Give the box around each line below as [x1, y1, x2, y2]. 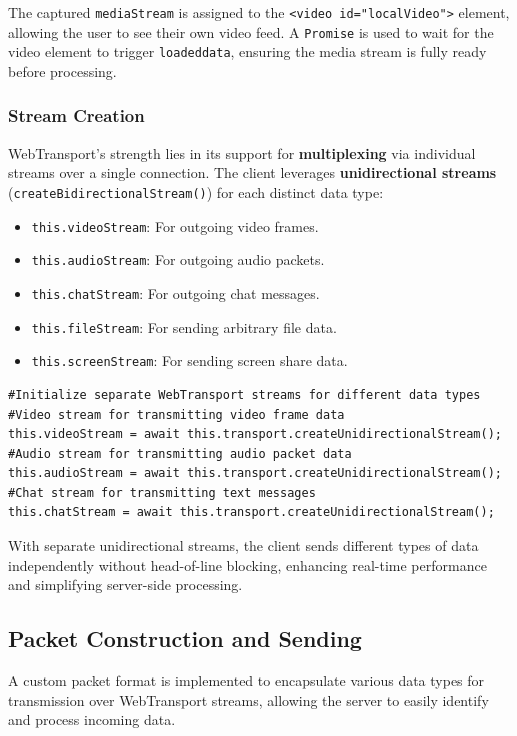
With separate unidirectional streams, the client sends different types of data [8, 535, 479, 556]
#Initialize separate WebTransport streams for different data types [8, 387, 481, 402]
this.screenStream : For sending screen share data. [31, 350, 348, 371]
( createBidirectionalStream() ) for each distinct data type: [8, 181, 384, 202]
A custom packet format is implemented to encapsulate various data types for [8, 670, 485, 691]
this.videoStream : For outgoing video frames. [31, 215, 319, 236]
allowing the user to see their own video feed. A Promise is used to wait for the [8, 21, 494, 42]
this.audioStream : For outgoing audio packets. [31, 249, 325, 270]
